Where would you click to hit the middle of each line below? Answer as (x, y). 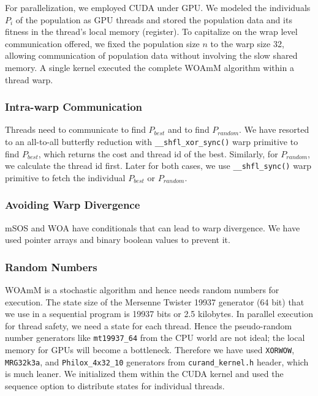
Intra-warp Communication (74, 107)
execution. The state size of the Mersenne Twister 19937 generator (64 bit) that (155, 301)
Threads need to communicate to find (75, 129)
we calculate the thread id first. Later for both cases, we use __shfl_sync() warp (158, 166)
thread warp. (29, 79)
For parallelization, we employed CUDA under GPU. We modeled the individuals (158, 7)
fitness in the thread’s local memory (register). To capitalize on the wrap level (151, 32)
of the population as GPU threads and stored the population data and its (154, 19)
